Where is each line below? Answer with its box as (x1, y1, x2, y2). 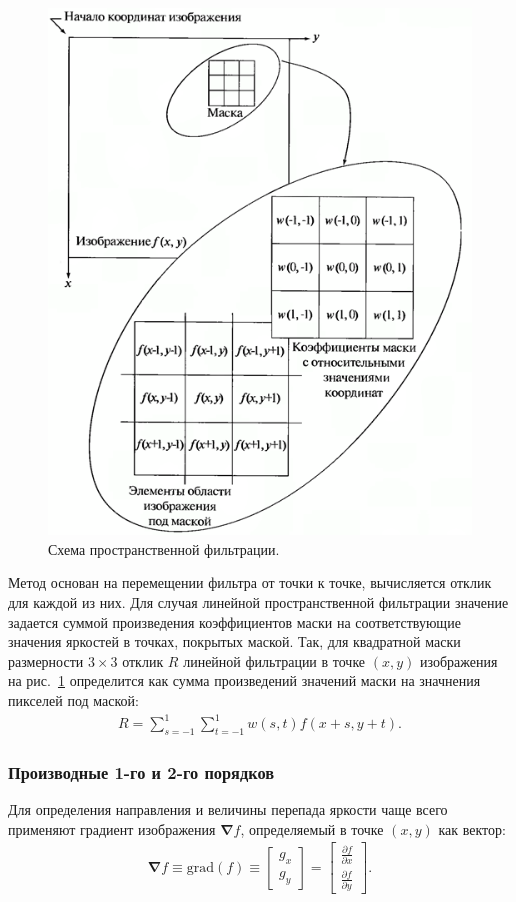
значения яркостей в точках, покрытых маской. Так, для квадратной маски (8, 631, 461, 652)
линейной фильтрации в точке (183, 650, 366, 671)
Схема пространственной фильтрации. (48, 538, 280, 559)
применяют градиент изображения (8, 818, 216, 839)
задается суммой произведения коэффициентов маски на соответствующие (8, 611, 461, 632)
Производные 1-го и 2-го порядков (8, 759, 275, 784)
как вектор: (438, 818, 506, 839)
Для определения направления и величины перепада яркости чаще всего (8, 799, 448, 820)
